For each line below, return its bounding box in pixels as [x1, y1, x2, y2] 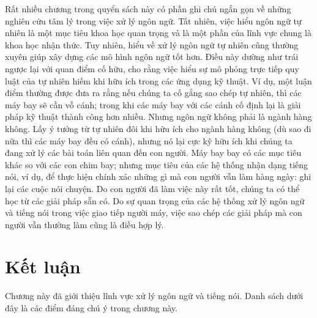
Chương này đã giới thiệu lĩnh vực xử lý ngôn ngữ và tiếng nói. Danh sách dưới [5, 289, 304, 302]
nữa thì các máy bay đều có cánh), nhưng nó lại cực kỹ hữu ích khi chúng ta [5, 134, 293, 147]
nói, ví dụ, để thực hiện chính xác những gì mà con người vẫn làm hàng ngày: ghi [5, 170, 311, 183]
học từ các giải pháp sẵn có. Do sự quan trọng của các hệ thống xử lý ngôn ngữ [5, 194, 305, 207]
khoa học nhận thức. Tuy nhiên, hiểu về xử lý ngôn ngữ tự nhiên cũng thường [5, 38, 299, 51]
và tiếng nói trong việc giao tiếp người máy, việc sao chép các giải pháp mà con [5, 206, 302, 219]
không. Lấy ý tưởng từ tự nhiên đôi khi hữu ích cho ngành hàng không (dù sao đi [5, 122, 311, 135]
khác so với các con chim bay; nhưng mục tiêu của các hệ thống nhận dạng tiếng [5, 158, 308, 171]
